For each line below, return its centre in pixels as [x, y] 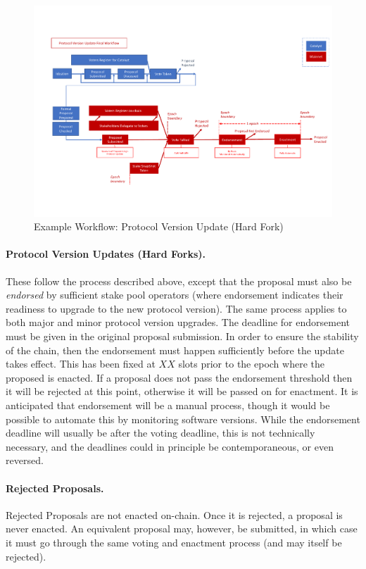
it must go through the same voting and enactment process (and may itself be [174, 542]
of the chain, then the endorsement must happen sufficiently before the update [175, 350]
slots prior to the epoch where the [251, 364]
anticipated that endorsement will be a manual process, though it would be [168, 405]
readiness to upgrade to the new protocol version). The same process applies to [176, 308]
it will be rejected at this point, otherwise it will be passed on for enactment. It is [182, 391]
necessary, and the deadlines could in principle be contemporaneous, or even [170, 446]
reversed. [25, 460]
